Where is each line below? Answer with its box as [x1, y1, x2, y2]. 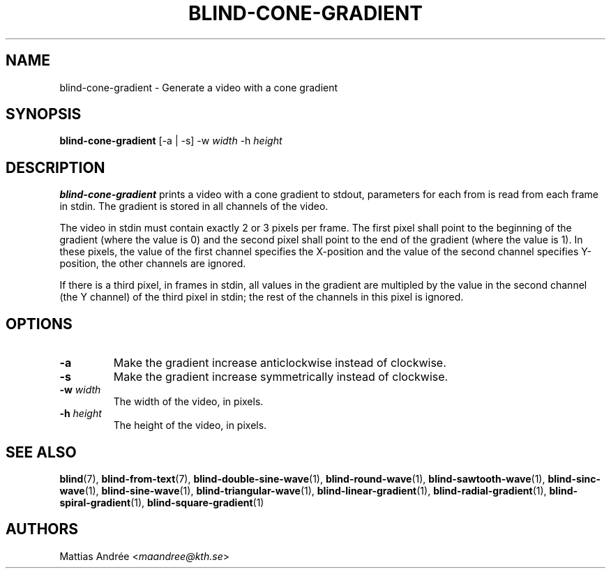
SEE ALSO [6, 443, 77, 461]
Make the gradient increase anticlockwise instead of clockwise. [113, 356, 446, 370]
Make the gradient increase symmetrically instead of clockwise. [113, 370, 448, 384]
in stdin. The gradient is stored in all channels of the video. [59, 200, 329, 213]
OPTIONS [6, 315, 73, 333]
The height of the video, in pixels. [113, 419, 267, 432]
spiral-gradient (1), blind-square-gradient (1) [59, 496, 264, 508]
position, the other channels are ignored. [59, 257, 246, 270]
